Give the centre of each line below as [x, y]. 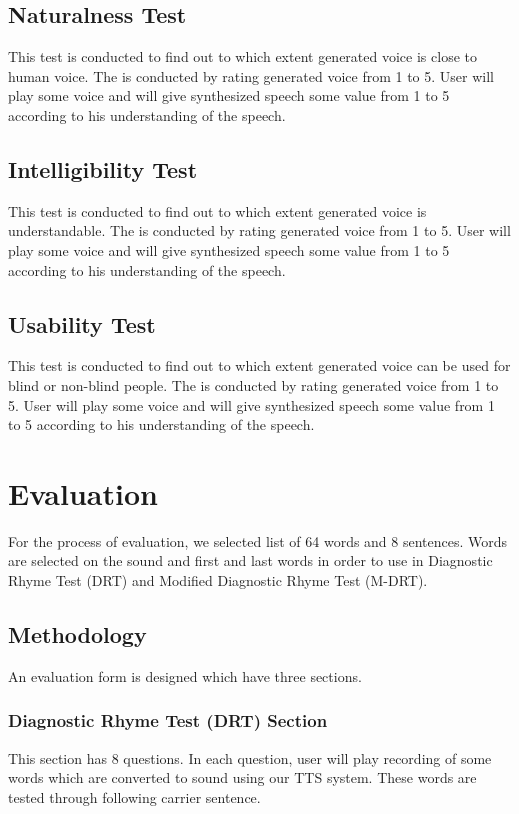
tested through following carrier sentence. [134, 796]
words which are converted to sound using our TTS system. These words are [242, 777]
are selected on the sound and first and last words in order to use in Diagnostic [250, 560]
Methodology [77, 634]
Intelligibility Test [103, 168]
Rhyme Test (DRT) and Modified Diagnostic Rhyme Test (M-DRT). [218, 580]
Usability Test [82, 323]
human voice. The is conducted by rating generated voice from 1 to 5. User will [251, 75]
